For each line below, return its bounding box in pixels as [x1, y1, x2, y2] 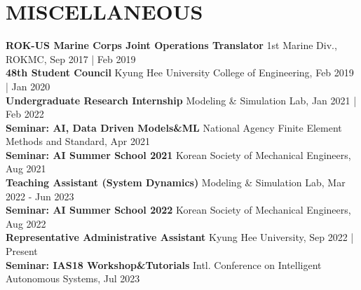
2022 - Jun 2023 [6, 188, 74, 203]
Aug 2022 [6, 216, 46, 230]
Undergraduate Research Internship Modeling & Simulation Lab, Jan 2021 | [6, 92, 357, 107]
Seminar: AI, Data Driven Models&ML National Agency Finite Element [6, 120, 342, 134]
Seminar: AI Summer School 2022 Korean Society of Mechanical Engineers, [6, 202, 351, 217]
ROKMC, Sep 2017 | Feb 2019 [6, 51, 136, 66]
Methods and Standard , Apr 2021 [6, 134, 150, 149]
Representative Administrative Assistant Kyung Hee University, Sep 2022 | [6, 230, 354, 244]
